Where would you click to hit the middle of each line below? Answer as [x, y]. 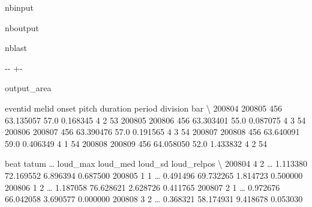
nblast [16, 48]
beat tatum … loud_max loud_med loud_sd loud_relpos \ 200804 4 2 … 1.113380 [156, 163]
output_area [28, 88]
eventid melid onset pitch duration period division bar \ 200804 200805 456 [143, 108]
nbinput [19, 7]
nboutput [22, 27]
